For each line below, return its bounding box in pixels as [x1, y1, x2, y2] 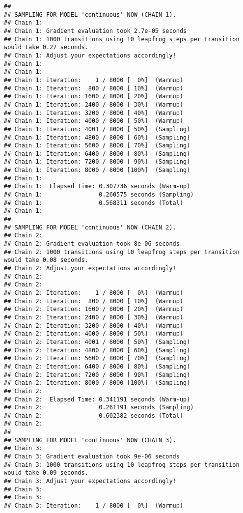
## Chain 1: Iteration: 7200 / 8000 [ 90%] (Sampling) [4, 158, 190, 166]
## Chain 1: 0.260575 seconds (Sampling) [4, 191, 194, 199]
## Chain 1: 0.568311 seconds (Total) [4, 199, 184, 206]
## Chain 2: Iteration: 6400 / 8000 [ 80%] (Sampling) [4, 363, 190, 370]
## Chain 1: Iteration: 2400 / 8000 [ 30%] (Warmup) [4, 101, 184, 108]
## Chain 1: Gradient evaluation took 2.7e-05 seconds [4, 27, 187, 34]
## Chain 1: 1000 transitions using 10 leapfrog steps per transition [4, 35, 240, 43]
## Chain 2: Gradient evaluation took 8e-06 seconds [4, 240, 180, 248]
